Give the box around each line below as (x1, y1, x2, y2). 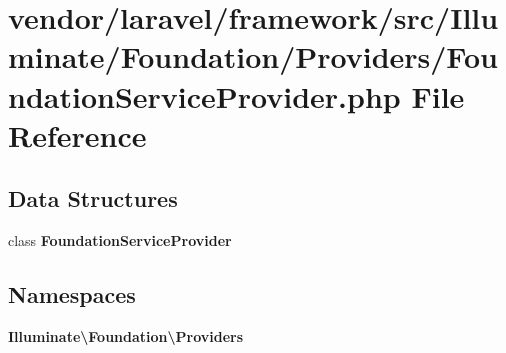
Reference (8, 114, 147, 155)
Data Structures (8, 183, 178, 214)
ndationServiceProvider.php (8, 75, 401, 116)
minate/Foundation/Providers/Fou (8, 36, 498, 77)
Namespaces (8, 279, 136, 310)
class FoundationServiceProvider (8, 230, 232, 251)
